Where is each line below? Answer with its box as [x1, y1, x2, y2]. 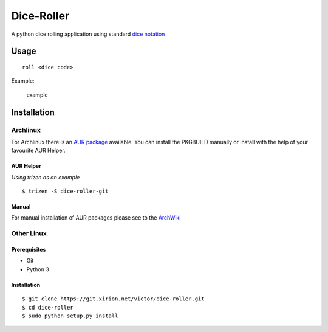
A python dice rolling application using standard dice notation [11, 30, 165, 38]
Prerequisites [11, 246, 46, 254]
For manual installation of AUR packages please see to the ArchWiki [11, 214, 181, 221]
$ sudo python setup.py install [22, 312, 118, 319]
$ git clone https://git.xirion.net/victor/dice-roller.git [22, 296, 205, 302]
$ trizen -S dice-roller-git [22, 188, 109, 195]
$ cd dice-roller [22, 304, 73, 311]
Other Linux [11, 229, 47, 238]
